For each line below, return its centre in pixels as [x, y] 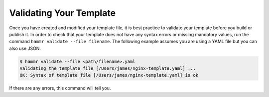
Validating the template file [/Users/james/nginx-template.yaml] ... [108, 69]
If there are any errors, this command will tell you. [60, 88]
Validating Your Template [63, 13]
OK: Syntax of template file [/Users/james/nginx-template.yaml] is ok [109, 75]
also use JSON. [25, 48]
